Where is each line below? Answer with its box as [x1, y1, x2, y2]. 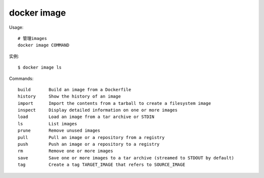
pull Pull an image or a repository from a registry [18, 135, 165, 140]
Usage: [9, 24, 24, 30]
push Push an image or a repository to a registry [18, 141, 160, 147]
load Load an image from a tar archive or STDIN [18, 114, 154, 119]
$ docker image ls [18, 65, 62, 70]
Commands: [9, 76, 34, 81]
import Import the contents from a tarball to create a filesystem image [18, 100, 211, 106]
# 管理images [18, 36, 47, 41]
